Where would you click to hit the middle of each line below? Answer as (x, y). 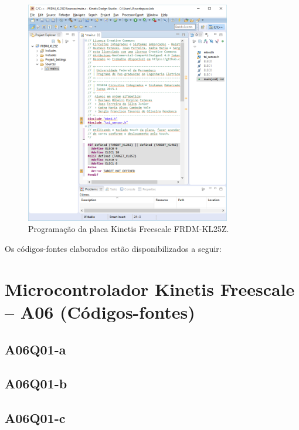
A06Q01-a (35, 349)
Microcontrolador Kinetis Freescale (150, 289)
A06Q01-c (35, 418)
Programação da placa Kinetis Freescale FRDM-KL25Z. (129, 229)
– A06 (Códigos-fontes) (100, 312)
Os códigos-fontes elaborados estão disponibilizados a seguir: (113, 249)
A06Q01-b (36, 383)
